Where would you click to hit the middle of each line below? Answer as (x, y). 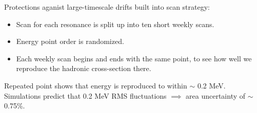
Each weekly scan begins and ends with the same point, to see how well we (134, 58)
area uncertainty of (216, 95)
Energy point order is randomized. (70, 41)
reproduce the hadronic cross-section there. (84, 68)
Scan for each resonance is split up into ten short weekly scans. (115, 24)
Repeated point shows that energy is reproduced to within (96, 85)
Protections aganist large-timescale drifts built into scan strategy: (107, 7)
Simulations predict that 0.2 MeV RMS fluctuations (85, 95)
